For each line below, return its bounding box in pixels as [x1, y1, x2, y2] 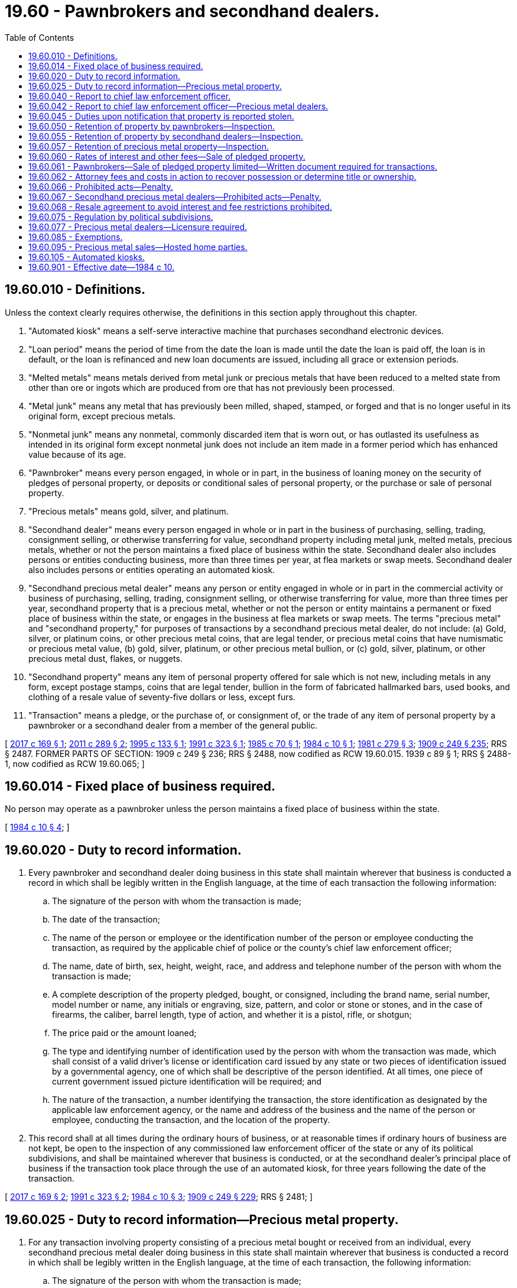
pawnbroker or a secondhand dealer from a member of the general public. [28, 720, 318, 730]
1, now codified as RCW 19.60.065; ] [5, 758, 145, 769]
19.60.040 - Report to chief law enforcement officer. [28, 90, 231, 101]
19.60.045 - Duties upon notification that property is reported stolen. [28, 111, 294, 121]
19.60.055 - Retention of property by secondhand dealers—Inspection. [28, 131, 303, 141]
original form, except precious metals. [28, 410, 175, 421]
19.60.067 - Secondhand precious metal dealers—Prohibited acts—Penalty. [28, 191, 321, 202]
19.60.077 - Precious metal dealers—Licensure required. [28, 221, 248, 232]
